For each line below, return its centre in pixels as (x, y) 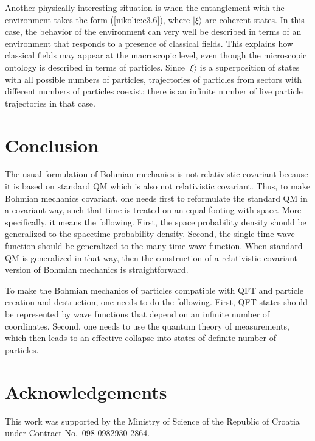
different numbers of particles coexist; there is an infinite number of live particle (154, 91)
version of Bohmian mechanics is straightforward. (97, 270)
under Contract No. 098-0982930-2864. (78, 433)
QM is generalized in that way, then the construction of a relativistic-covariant (151, 257)
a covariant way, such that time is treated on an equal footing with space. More (153, 210)
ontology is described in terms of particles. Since (95, 67)
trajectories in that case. (50, 103)
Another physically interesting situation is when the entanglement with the (145, 7)
